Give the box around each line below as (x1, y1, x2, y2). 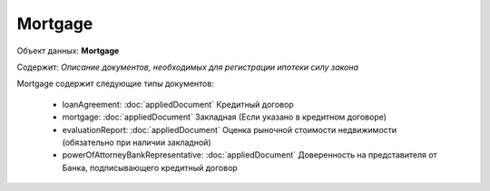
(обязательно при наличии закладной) (62, 137, 212, 148)
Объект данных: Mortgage (16, 45, 120, 56)
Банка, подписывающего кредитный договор (62, 162, 238, 173)
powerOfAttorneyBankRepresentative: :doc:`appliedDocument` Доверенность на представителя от (62, 149, 437, 160)
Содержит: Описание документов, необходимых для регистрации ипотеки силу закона (16, 62, 358, 72)
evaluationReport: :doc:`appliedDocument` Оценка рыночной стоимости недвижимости (62, 124, 397, 135)
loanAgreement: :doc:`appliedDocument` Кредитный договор (62, 99, 294, 110)
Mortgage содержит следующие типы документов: (16, 78, 215, 90)
